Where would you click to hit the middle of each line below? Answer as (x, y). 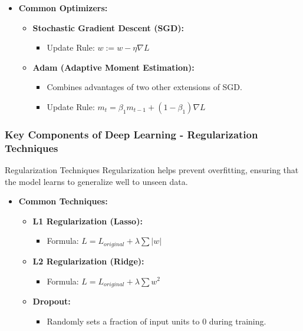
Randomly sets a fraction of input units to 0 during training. (157, 321)
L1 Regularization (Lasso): (88, 221)
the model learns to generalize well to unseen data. (96, 181)
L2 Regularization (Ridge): (88, 261)
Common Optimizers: (63, 8)
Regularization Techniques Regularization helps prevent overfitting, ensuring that (152, 170)
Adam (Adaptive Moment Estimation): (113, 67)
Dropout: (52, 301)
